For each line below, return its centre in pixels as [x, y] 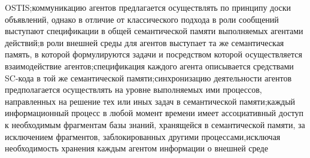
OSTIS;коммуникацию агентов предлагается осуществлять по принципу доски [148, 7]
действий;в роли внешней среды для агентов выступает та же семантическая [145, 42]
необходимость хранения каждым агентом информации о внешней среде [136, 148]
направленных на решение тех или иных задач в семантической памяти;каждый [150, 101]
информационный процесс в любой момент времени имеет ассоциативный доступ [154, 113]
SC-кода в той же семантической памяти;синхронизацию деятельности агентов [148, 78]
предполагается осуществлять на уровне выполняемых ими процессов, [133, 89]
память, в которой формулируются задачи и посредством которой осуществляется [154, 54]
